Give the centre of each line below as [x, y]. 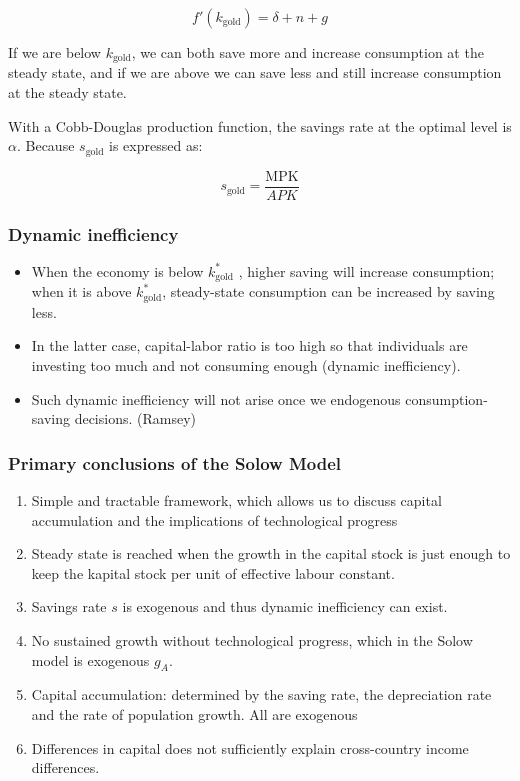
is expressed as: [156, 145]
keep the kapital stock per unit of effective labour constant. [213, 572]
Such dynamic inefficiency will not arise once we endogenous [216, 398]
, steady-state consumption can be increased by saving [328, 291]
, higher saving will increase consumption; [366, 270]
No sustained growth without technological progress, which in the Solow [252, 640]
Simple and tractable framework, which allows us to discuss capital [236, 500]
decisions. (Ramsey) [135, 418]
